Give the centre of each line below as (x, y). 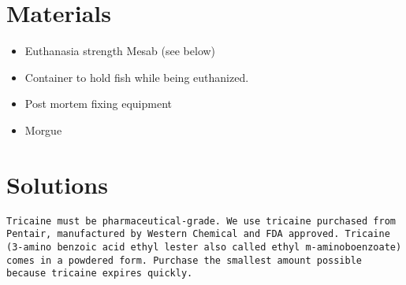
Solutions (57, 184)
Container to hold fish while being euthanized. (137, 77)
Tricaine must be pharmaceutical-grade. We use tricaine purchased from (201, 221)
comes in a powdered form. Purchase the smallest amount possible (184, 260)
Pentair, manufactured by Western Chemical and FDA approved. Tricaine (198, 234)
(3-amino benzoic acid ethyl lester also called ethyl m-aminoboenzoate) (204, 247)
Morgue (43, 130)
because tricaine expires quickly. (100, 274)
